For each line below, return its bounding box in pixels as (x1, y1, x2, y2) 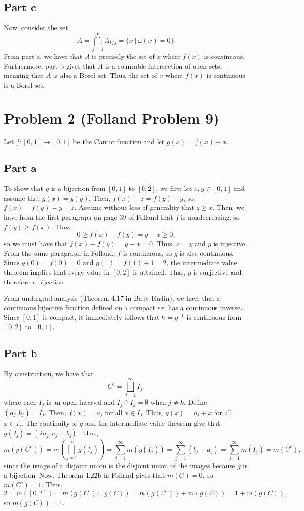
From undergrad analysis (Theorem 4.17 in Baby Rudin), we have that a (4, 293, 220, 303)
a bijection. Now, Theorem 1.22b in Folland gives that (4, 470, 165, 480)
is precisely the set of (92, 51, 155, 61)
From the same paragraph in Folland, (4, 247, 115, 258)
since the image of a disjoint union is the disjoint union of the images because (4, 460, 235, 471)
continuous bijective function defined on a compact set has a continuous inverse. (4, 302, 243, 312)
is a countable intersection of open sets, (105, 60, 222, 71)
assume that (4, 192, 40, 203)
